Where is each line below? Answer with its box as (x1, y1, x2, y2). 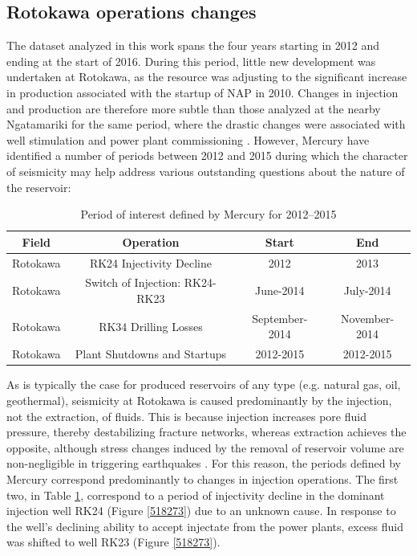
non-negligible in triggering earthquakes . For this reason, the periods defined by (6, 455, 401, 472)
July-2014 (343, 282, 391, 299)
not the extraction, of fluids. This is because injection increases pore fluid (6, 407, 366, 424)
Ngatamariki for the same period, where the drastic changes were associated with (6, 116, 406, 133)
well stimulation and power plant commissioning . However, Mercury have (6, 131, 370, 148)
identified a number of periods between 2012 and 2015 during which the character (6, 147, 408, 164)
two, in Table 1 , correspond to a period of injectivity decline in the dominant (6, 486, 385, 503)
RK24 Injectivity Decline (89, 254, 212, 271)
